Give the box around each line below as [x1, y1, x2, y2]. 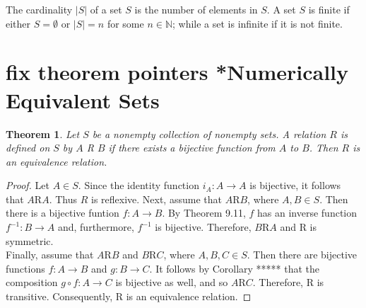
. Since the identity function [78, 178, 199, 193]
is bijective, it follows [249, 178, 341, 193]
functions [6, 261, 45, 275]
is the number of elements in [134, 2, 258, 16]
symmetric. [6, 233, 54, 248]
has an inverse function [257, 205, 358, 220]
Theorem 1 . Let [6, 126, 80, 141]
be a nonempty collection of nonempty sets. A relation [92, 126, 326, 141]
